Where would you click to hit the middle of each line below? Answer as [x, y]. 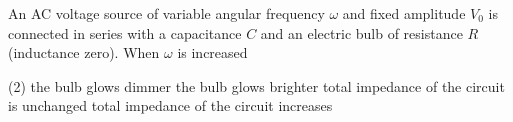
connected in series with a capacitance [125, 32]
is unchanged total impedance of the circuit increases [170, 105]
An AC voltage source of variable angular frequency [166, 13]
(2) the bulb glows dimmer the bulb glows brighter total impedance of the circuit [256, 85]
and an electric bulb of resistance [361, 32]
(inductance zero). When [84, 52]
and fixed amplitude [404, 13]
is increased [212, 52]
